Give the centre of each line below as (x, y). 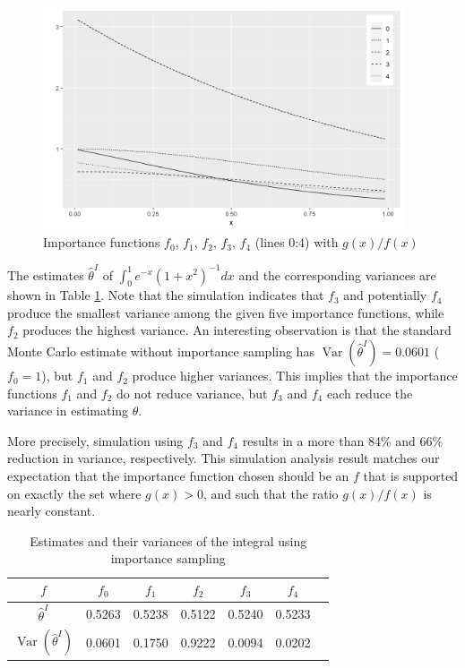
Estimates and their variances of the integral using (168, 540)
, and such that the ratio (271, 493)
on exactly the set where (74, 493)
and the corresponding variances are (337, 274)
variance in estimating (68, 411)
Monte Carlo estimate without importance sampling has (161, 351)
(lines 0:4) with (297, 242)
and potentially (385, 295)
